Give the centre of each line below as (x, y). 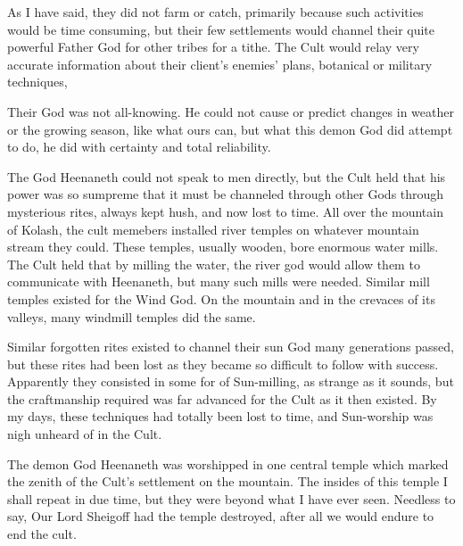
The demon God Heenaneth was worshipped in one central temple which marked (228, 463)
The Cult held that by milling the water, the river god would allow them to (214, 264)
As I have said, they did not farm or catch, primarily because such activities (215, 12)
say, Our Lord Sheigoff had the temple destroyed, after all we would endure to (221, 516)
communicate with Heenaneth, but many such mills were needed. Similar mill (219, 281)
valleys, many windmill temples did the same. (132, 316)
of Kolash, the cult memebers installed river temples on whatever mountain (213, 229)
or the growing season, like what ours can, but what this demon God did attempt (230, 129)
